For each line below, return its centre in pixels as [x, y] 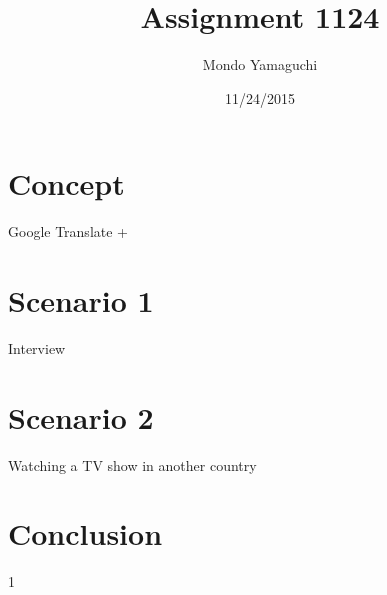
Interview [37, 347]
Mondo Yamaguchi [260, 64]
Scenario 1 [81, 300]
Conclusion [85, 533]
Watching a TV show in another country [132, 464]
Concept [66, 183]
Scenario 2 [81, 416]
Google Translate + [68, 231]
